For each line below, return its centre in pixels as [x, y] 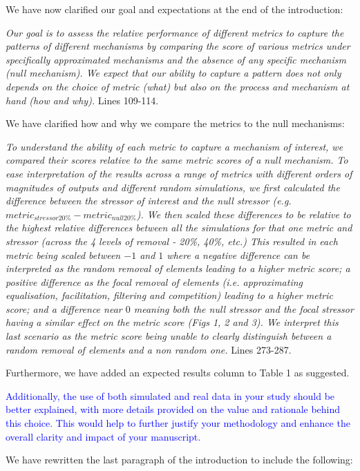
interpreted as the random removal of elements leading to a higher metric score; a [178, 268]
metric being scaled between [63, 254]
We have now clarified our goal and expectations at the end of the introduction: [174, 9]
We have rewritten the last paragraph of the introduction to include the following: [179, 460]
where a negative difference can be [238, 254]
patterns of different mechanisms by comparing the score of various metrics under [178, 46]
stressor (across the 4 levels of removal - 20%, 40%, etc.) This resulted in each [172, 241]
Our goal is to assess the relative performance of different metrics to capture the [175, 32]
